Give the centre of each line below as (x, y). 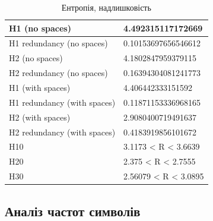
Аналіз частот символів (73, 211)
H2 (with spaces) (40, 117)
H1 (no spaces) (40, 28)
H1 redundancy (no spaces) (58, 43)
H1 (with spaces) (40, 87)
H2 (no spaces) (36, 58)
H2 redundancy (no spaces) (58, 73)
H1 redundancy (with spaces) (62, 102)
